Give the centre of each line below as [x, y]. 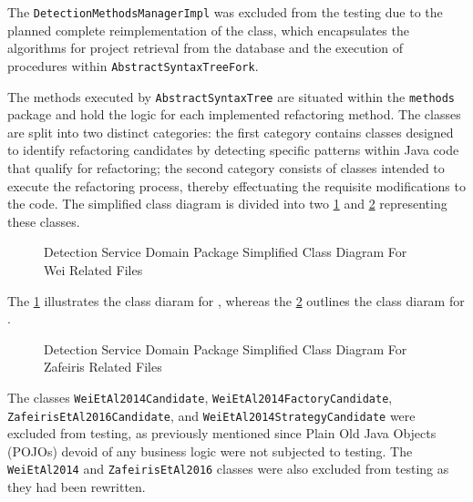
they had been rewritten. [77, 487]
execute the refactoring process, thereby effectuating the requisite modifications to [236, 185]
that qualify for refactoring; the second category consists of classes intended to [226, 167]
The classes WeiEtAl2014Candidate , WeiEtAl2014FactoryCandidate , [200, 397]
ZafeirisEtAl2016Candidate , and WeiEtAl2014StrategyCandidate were [211, 415]
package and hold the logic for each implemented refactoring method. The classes [234, 114]
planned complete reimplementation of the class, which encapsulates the [208, 30]
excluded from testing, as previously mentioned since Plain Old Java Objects [222, 433]
